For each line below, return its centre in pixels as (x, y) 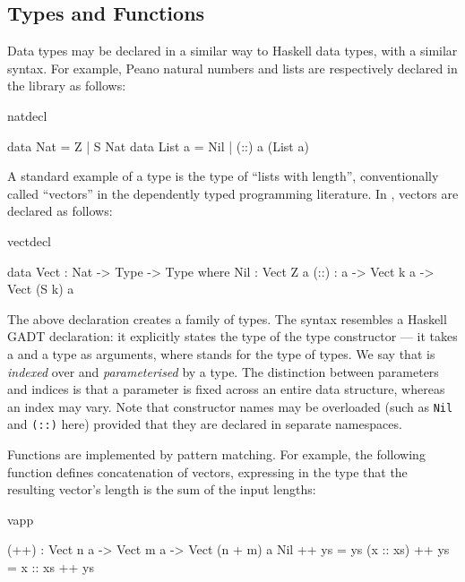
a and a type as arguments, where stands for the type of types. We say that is (221, 353)
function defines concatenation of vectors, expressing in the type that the (207, 471)
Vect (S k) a (41, 289)
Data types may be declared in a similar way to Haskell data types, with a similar (232, 51)
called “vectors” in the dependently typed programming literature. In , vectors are (233, 193)
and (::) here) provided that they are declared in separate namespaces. (205, 424)
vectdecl (29, 240)
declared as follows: (60, 211)
